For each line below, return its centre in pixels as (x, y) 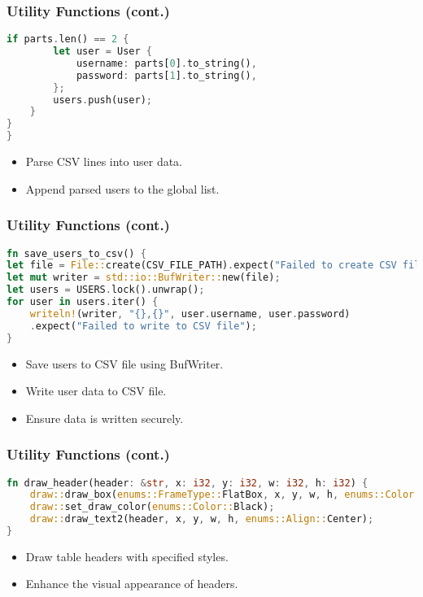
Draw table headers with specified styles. (127, 556)
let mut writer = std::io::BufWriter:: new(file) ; (144, 278)
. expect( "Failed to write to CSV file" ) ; (143, 326)
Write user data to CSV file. (96, 391)
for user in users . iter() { (83, 302)
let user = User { (103, 52)
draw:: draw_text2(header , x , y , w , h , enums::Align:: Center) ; (202, 519)
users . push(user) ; (103, 100)
